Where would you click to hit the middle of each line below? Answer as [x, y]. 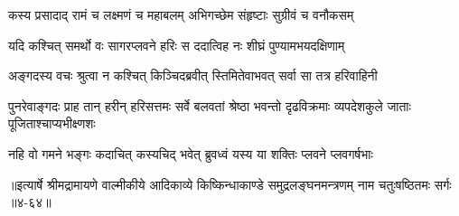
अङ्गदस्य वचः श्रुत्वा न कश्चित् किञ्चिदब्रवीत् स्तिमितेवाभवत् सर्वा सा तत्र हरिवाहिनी [193, 75]
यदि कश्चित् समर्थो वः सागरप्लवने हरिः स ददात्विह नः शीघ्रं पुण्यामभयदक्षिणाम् [177, 45]
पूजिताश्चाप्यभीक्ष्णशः [52, 123]
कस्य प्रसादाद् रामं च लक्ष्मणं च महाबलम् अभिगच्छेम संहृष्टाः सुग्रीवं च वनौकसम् [181, 14]
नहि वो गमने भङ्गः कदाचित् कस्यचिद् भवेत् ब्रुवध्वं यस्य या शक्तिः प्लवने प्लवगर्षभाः [191, 153]
